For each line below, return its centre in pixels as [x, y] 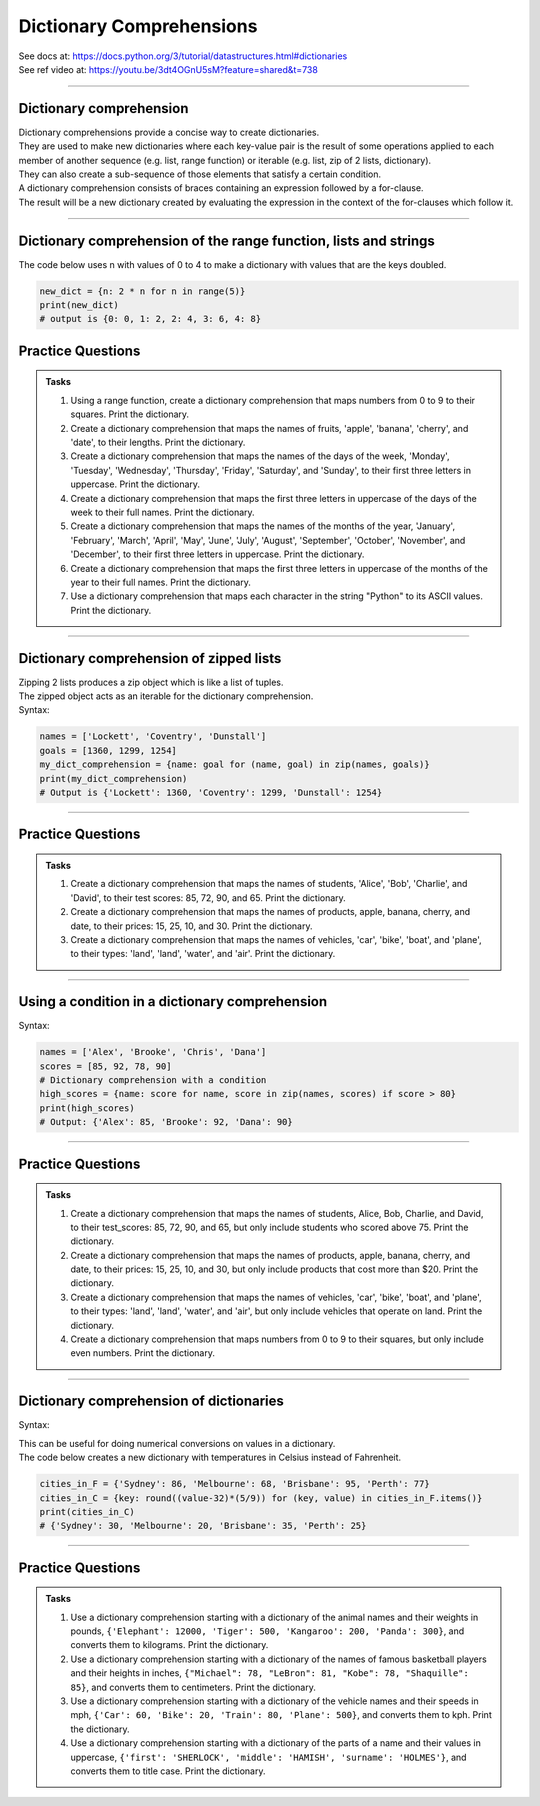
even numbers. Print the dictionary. [142, 1353]
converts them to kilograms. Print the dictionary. [169, 1645]
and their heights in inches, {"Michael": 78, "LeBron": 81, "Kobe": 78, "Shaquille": [269, 1673]
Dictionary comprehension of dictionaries [151, 1401]
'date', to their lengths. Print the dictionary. [158, 442]
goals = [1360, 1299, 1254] [108, 750]
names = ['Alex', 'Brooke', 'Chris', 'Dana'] [153, 1052]
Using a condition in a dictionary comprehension [173, 1001]
